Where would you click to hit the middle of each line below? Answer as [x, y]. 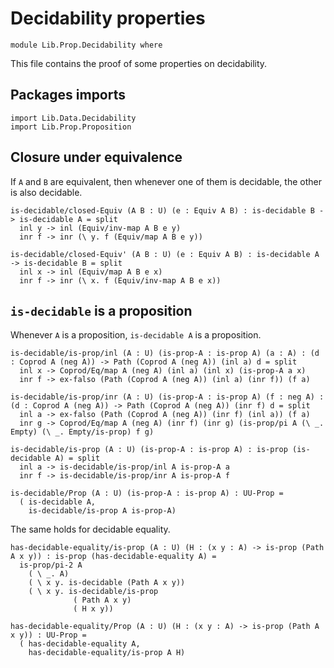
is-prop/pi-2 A [51, 565]
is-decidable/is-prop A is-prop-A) [102, 511]
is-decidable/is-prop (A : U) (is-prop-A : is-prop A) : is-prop [149, 450]
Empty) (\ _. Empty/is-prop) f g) [82, 432]
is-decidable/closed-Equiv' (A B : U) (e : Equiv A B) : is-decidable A [165, 254]
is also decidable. [46, 192]
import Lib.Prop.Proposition [71, 127]
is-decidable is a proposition [101, 310]
